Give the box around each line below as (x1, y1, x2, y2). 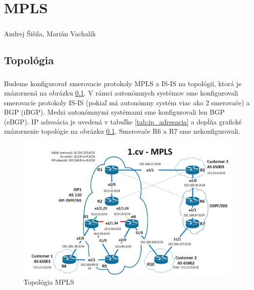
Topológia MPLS (23, 276, 74, 287)
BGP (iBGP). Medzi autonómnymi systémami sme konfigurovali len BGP (4, 107, 225, 117)
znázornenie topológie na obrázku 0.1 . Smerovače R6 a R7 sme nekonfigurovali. (4, 126, 240, 136)
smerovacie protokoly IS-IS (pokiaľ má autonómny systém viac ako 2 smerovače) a (4, 97, 250, 107)
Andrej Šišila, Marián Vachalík (4, 28, 96, 38)
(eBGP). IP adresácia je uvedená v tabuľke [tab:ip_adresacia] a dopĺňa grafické (4, 116, 242, 126)
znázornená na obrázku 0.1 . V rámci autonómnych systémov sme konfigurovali (4, 88, 238, 98)
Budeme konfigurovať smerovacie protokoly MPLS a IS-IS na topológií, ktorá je (4, 78, 242, 88)
